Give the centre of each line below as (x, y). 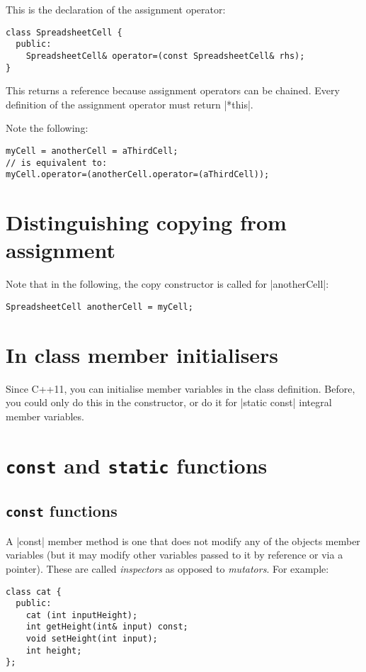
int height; (54, 650)
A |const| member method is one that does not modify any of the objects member (183, 541)
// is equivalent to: (57, 163)
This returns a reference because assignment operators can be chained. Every (173, 90)
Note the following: (47, 128)
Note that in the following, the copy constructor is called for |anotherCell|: (167, 284)
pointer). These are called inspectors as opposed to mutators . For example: (167, 568)
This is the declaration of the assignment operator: (116, 9)
